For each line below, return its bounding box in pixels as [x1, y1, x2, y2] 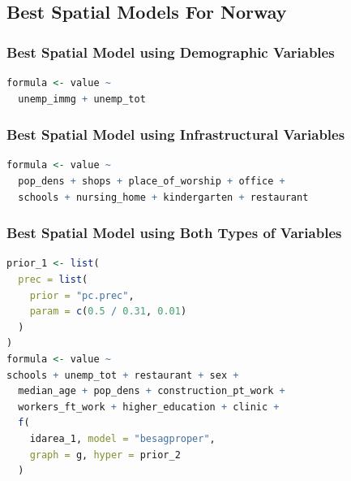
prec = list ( [18, 274, 88, 285]
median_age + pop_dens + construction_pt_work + [18, 385, 285, 397]
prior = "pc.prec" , [29, 289, 135, 301]
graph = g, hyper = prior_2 [29, 448, 181, 461]
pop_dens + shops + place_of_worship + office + [18, 175, 285, 187]
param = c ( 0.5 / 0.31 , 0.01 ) [29, 305, 187, 318]
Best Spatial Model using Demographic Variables [6, 41, 335, 62]
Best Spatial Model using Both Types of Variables [6, 223, 342, 243]
